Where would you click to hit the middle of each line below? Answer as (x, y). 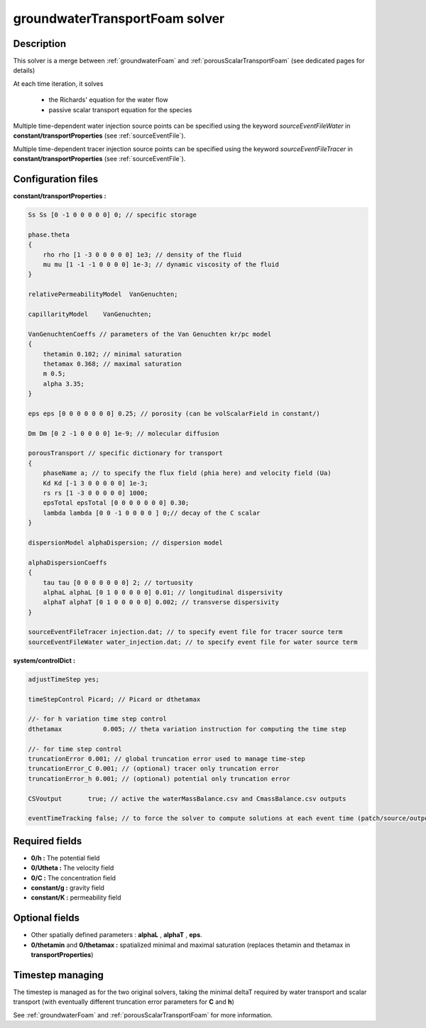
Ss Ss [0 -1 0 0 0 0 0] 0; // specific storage (112, 215)
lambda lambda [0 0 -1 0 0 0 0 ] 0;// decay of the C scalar (152, 513)
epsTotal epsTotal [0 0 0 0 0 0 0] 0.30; (116, 503)
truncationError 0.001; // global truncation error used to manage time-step (166, 759)
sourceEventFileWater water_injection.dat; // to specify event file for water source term (193, 642)
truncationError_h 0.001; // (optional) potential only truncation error (159, 778)
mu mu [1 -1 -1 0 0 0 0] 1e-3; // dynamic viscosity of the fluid (161, 265)
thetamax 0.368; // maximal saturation (113, 363)
